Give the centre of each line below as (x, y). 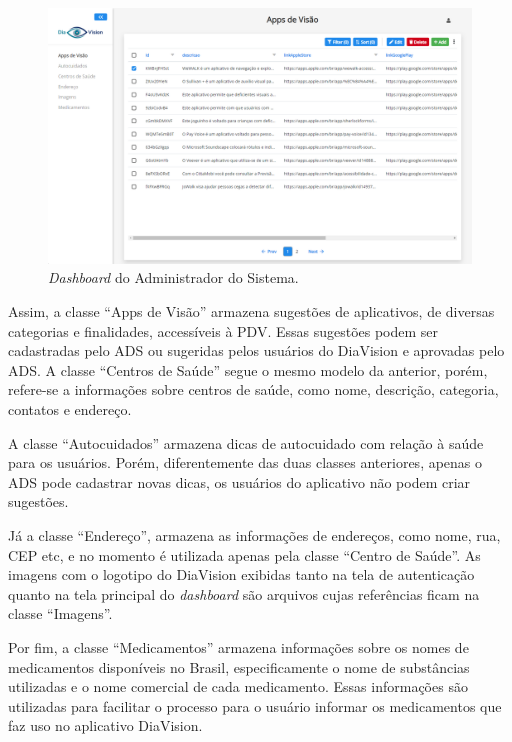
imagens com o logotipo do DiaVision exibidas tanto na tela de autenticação (241, 574)
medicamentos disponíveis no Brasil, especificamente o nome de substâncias (239, 666)
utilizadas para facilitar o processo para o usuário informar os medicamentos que (255, 705)
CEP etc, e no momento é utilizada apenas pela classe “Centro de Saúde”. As (244, 554)
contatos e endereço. (70, 409)
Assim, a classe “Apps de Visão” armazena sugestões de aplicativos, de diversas (251, 311)
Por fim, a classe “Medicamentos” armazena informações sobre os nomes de (238, 646)
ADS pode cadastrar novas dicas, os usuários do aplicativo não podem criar (239, 481)
